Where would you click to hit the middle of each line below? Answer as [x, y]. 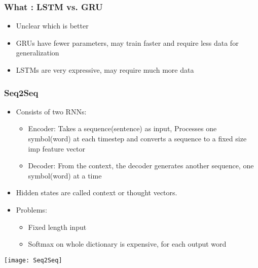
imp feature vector [57, 148]
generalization [38, 53]
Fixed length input [57, 227]
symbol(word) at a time [65, 175]
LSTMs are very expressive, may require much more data [105, 70]
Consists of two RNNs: [51, 111]
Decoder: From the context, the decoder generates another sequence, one [141, 166]
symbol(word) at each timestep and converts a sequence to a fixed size [137, 138]
